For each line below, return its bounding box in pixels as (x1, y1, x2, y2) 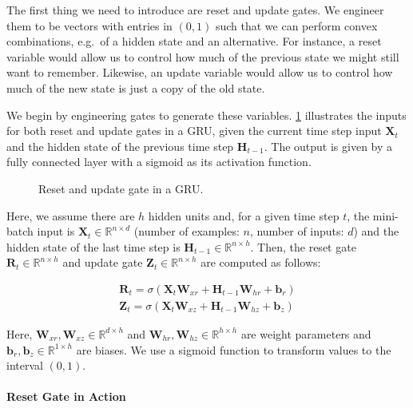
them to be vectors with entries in (6, 17, 173, 34)
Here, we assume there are (6, 207, 135, 224)
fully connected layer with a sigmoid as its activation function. (6, 153, 312, 170)
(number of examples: (133, 223, 240, 240)
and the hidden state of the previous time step (6, 137, 234, 154)
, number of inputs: (249, 223, 344, 240)
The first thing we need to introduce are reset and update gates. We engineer (6, 2, 384, 18)
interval (6, 357, 43, 374)
